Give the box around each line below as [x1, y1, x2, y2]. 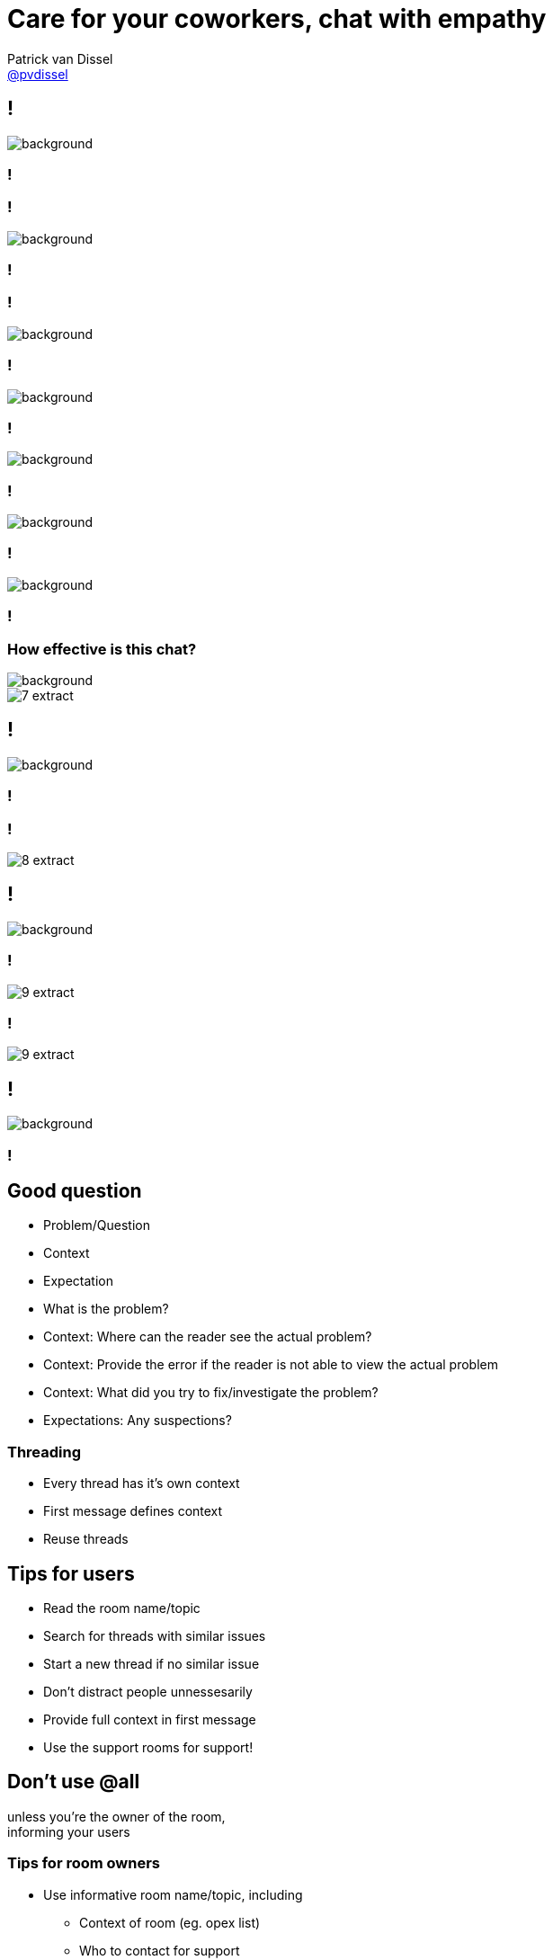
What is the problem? [43, 1301, 169, 1317]
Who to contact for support [79, 1942, 240, 1958]
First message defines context [43, 1503, 223, 1519]
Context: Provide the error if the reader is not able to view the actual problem [43, 1357, 498, 1373]
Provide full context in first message [43, 1711, 256, 1727]
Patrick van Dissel [7, 50, 113, 67]
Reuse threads [43, 1531, 129, 1547]
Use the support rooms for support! [43, 1739, 254, 1755]
